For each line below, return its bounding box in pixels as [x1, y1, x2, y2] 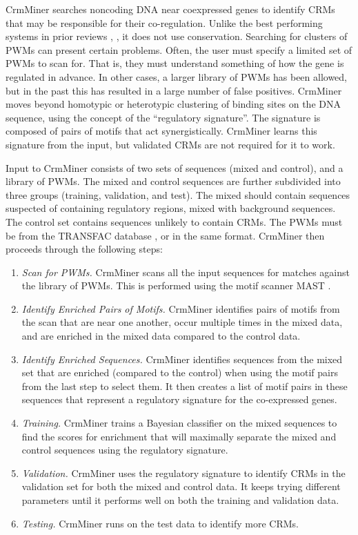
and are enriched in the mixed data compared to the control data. [21, 329, 301, 343]
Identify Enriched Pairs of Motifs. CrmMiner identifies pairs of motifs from [21, 301, 340, 315]
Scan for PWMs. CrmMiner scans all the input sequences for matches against [21, 264, 350, 279]
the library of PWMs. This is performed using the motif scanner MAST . [21, 278, 331, 293]
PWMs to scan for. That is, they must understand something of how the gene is [6, 56, 344, 70]
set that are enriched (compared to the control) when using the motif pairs [21, 365, 338, 380]
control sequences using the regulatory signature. [21, 442, 228, 457]
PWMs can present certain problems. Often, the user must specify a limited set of [6, 42, 352, 57]
